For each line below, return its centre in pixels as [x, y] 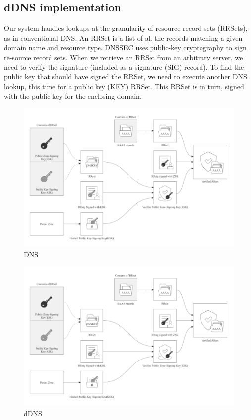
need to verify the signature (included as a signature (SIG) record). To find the [124, 67]
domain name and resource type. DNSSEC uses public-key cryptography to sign [125, 47]
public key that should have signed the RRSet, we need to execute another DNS [125, 77]
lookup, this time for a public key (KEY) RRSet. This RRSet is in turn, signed [124, 86]
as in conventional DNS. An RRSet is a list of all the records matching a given [123, 37]
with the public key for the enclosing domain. [73, 96]
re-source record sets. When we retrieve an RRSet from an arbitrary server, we [124, 57]
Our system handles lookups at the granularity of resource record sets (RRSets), [126, 28]
